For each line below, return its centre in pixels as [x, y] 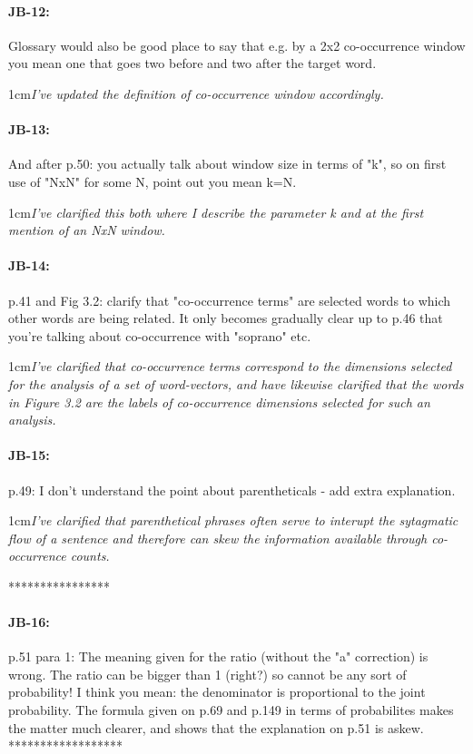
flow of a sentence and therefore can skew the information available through [218, 538]
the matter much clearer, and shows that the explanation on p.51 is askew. [216, 727]
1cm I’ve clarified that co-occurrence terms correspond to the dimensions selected [230, 366]
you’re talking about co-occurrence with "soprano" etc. [160, 335]
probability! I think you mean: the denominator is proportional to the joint [217, 692]
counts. [90, 556]
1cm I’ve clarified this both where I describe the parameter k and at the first [216, 212]
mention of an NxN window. [87, 230]
